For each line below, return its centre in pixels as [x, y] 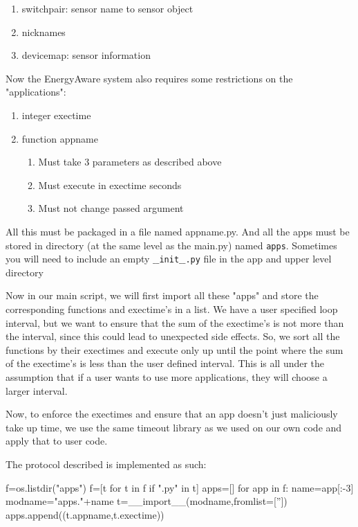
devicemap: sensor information [86, 55]
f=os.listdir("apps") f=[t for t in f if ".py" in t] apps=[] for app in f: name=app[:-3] [180, 487]
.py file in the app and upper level [258, 259]
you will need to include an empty [78, 259]
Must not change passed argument [111, 208]
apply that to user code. [57, 441]
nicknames [44, 32]
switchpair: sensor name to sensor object [107, 8]
